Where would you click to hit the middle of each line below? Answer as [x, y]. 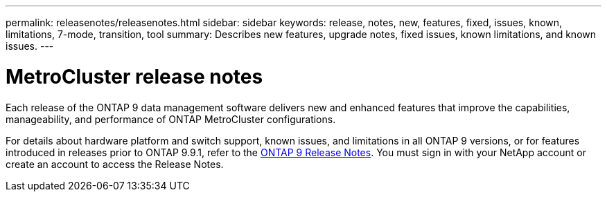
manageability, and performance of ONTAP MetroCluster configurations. [171, 119]
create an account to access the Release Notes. [115, 164]
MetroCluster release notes [134, 76]
